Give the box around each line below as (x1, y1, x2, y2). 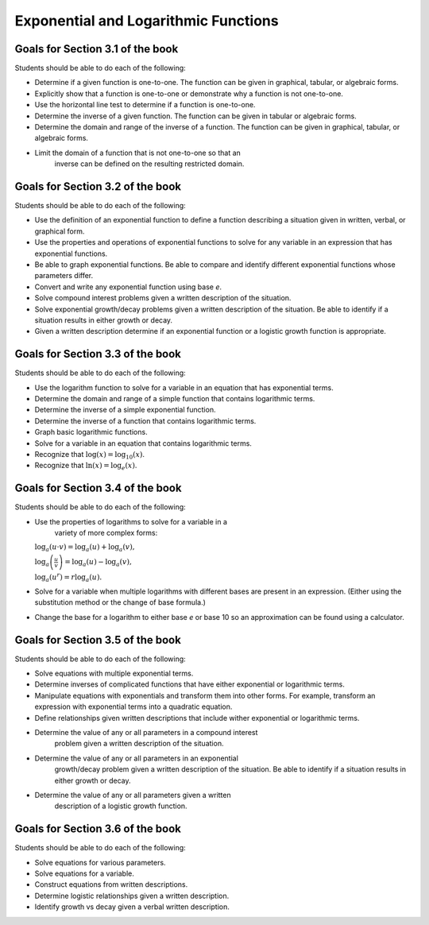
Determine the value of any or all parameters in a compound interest (34, 728, 258, 737)
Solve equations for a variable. (34, 869, 135, 878)
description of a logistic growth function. (54, 801, 187, 811)
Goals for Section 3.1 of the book (14, 42, 179, 56)
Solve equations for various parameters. (34, 857, 166, 867)
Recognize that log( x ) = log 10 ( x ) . (34, 450, 145, 461)
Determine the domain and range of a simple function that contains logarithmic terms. (34, 394, 315, 404)
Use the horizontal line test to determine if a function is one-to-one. (34, 100, 256, 110)
